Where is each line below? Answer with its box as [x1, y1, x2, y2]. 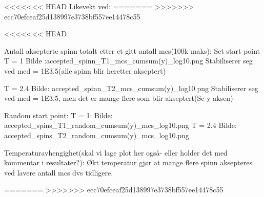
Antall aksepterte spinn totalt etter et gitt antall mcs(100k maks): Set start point [4, 45, 260, 56]
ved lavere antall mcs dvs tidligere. [4, 167, 113, 178]
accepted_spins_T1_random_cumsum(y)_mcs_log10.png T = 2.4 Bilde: [4, 120, 237, 130]
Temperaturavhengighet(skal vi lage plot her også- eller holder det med [4, 147, 228, 158]
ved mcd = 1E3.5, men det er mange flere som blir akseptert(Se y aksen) [4, 93, 233, 103]
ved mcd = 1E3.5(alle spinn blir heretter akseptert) [4, 65, 166, 76]
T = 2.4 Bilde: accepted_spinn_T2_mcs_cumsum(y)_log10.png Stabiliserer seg [4, 82, 258, 93]
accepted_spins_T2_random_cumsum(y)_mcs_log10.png [4, 129, 189, 140]
